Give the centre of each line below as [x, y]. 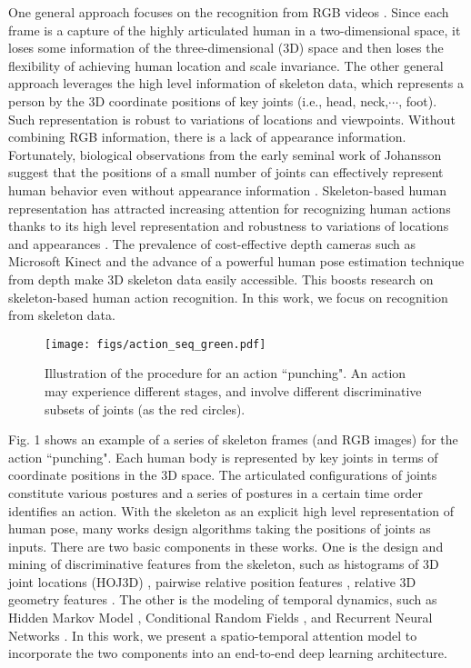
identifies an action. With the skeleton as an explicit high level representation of [231, 510]
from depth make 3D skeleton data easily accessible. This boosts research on [221, 279]
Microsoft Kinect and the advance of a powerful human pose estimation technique [236, 261]
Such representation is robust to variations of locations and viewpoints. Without [232, 119]
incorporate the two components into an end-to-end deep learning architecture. [228, 653]
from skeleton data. [62, 315]
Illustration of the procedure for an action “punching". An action [225, 373]
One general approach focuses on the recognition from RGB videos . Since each [229, 12]
